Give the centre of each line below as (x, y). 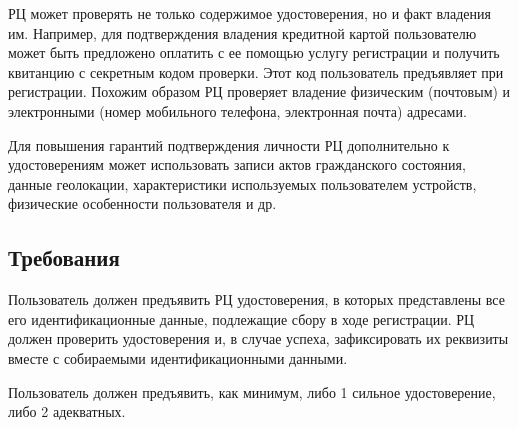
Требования (64, 257)
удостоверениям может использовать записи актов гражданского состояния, (237, 164)
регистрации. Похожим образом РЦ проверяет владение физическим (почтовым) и (259, 91)
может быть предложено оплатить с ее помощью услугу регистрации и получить (254, 52)
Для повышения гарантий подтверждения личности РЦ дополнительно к (229, 144)
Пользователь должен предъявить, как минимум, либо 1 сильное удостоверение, (252, 391)
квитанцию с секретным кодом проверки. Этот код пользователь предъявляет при (256, 71)
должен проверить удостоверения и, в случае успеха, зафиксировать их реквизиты (258, 338)
